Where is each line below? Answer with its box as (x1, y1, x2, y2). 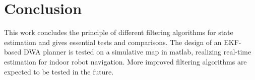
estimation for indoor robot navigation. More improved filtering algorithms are (4, 56, 247, 66)
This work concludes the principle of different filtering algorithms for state (4, 27, 233, 37)
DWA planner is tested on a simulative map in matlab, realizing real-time (23, 46, 251, 57)
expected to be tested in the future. (4, 66, 114, 76)
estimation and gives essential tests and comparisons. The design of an (4, 36, 222, 47)
